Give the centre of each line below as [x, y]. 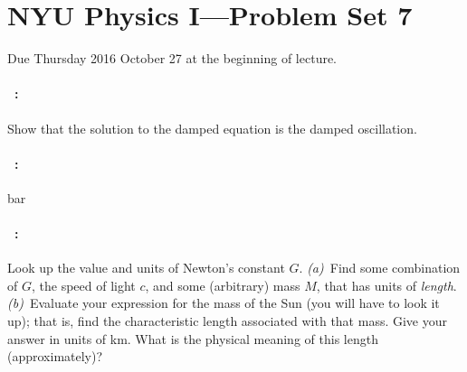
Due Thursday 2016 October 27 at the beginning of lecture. [172, 58]
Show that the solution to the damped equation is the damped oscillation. [212, 128]
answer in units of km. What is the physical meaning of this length [193, 338]
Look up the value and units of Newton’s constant [146, 268]
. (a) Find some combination [380, 268]
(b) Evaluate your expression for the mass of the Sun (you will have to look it [224, 303]
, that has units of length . [386, 285]
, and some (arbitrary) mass [223, 285]
